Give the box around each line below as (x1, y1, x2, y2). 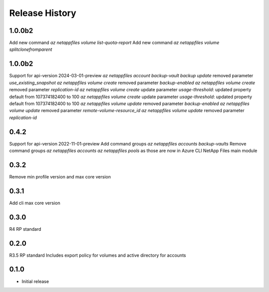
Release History (9, 7, 77, 18)
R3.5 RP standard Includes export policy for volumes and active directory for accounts (9, 252, 186, 258)
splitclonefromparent (9, 46, 52, 52)
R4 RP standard (9, 226, 42, 232)
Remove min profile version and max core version (9, 173, 111, 179)
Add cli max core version (9, 200, 61, 206)
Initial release (21, 278, 49, 284)
